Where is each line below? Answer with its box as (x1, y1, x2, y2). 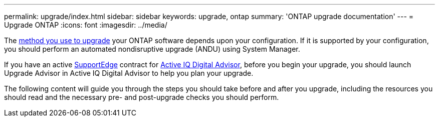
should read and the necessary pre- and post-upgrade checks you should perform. (4, 93, 279, 101)
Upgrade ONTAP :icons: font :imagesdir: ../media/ (4, 21, 167, 29)
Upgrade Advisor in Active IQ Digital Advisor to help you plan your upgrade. (4, 69, 254, 77)
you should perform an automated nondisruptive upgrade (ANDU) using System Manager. (4, 45, 300, 53)
